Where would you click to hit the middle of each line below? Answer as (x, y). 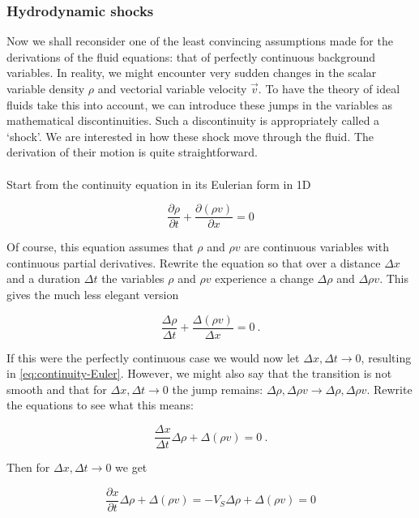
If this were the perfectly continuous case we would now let (153, 357)
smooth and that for (57, 389)
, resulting (386, 357)
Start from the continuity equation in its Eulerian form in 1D (159, 184)
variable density (46, 88)
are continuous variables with (316, 247)
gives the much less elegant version (93, 294)
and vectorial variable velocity (172, 88)
